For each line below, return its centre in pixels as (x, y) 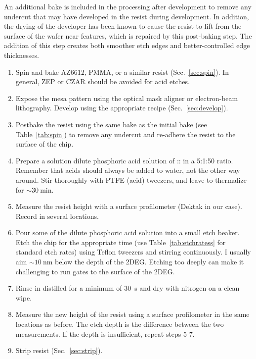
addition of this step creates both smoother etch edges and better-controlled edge (127, 45)
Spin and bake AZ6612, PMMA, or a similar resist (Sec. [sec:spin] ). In (122, 72)
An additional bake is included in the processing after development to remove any (128, 6)
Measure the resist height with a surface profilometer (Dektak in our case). (129, 206)
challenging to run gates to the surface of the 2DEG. (95, 271)
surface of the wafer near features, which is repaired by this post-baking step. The (128, 35)
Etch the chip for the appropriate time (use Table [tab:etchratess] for (121, 242)
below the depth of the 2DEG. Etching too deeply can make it (149, 262)
